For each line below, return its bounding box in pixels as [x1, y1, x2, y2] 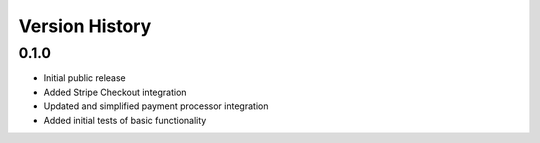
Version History [18, 15, 152, 37]
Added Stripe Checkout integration [43, 86, 187, 98]
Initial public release [43, 72, 127, 84]
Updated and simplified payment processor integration [43, 100, 269, 112]
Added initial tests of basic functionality [43, 114, 207, 126]
